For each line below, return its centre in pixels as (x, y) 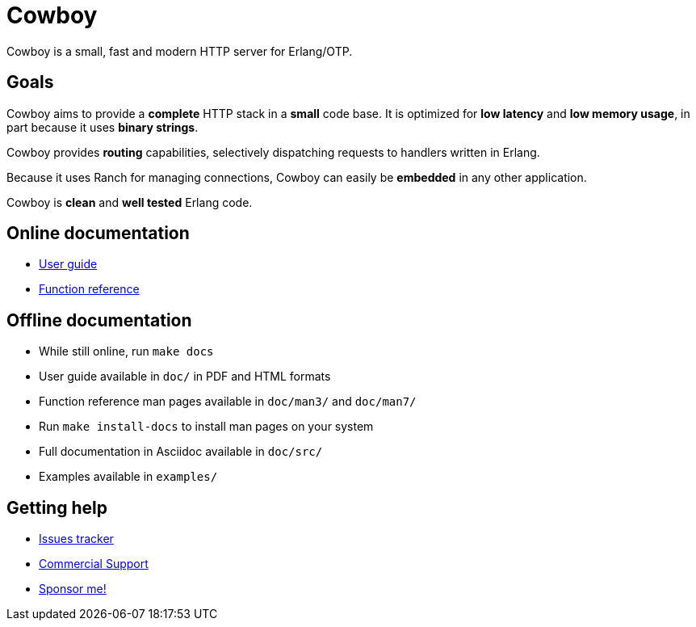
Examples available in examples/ (128, 477)
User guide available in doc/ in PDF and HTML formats (185, 377)
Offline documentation (99, 320)
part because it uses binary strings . (103, 127)
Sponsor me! (73, 589)
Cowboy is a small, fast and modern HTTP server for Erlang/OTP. (180, 51)
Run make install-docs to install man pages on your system (206, 427)
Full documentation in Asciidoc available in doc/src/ (181, 452)
